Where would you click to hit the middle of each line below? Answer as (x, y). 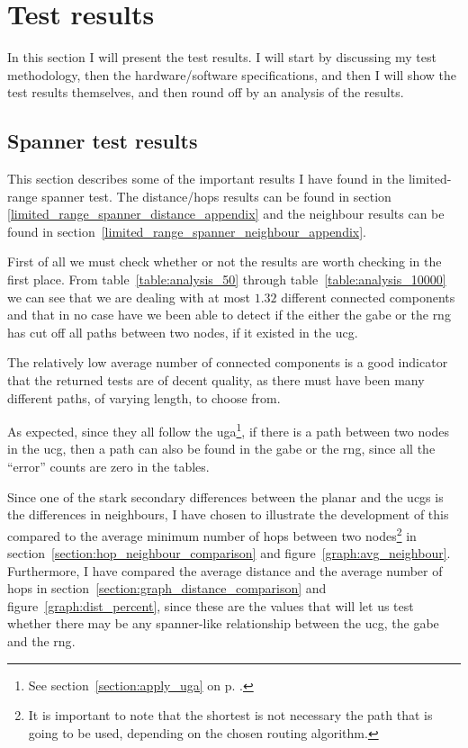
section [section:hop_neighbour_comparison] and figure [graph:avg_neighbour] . (229, 553)
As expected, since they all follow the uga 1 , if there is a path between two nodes (229, 430)
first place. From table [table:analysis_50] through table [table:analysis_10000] (227, 279)
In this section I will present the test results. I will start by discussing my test (222, 57)
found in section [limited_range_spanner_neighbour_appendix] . (187, 231)
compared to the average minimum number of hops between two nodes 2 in (212, 534)
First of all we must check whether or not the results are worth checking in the (225, 261)
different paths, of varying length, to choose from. (144, 397)
